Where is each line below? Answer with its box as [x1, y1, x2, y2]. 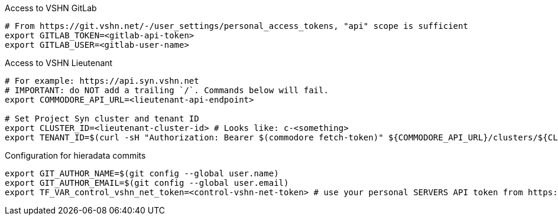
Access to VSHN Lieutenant [5, 58, 113, 68]
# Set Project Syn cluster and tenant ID [5, 114, 199, 123]
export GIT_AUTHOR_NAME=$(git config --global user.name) [5, 169, 279, 178]
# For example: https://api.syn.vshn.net [5, 76, 199, 86]
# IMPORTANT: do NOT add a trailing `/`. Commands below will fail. [5, 86, 329, 95]
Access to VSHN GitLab [5, 3, 97, 13]
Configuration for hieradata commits [5, 150, 146, 160]
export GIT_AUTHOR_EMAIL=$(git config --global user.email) [5, 178, 289, 188]
